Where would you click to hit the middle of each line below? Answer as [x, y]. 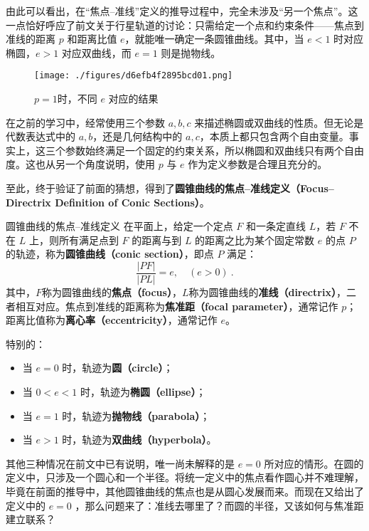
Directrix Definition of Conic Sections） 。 [108, 202]
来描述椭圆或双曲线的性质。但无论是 [279, 122]
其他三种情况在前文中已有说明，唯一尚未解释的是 [120, 463]
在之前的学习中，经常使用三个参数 [85, 122]
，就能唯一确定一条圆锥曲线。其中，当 [214, 39]
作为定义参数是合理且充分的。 [258, 164]
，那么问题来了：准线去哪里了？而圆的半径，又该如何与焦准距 [219, 505]
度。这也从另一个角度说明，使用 [80, 164]
